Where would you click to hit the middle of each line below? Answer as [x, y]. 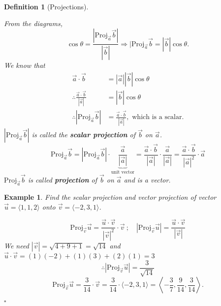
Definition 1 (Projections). [46, 6]
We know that [25, 65]
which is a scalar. [158, 117]
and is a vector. [147, 180]
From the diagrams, [33, 23]
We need [16, 245]
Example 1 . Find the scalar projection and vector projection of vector [110, 197]
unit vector [123, 172]
